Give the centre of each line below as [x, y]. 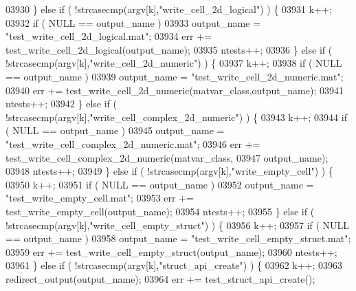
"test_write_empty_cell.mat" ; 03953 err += [100, 198]
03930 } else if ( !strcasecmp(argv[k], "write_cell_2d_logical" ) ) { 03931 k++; [169, 9]
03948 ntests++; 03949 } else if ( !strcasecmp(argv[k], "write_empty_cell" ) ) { [169, 171]
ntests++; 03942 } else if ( [62, 104]
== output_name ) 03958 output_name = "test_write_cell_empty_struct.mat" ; [178, 238]
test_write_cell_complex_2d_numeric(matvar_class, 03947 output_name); [167, 157]
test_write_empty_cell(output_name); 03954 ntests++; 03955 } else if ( [160, 211]
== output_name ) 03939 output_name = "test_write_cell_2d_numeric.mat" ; [175, 76]
